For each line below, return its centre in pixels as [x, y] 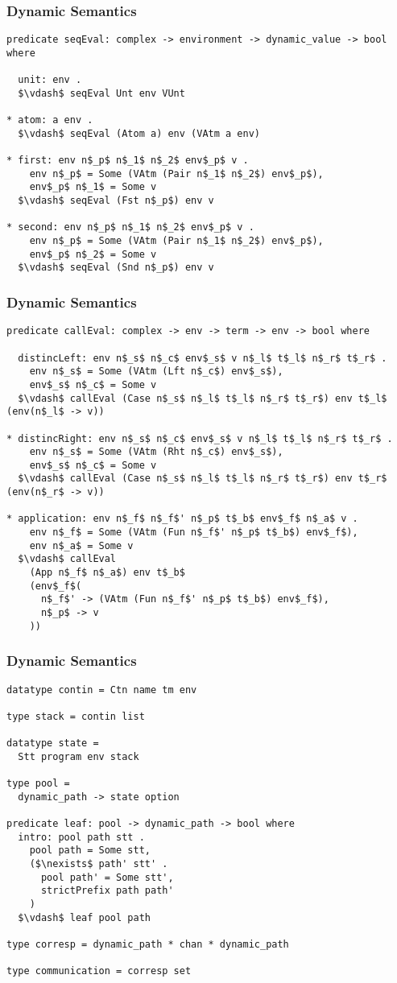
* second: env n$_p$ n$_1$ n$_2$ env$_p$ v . [130, 227]
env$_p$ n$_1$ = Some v [93, 187]
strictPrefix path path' [107, 891]
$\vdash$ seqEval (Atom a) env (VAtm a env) [139, 133]
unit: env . [50, 80]
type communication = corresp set [99, 971]
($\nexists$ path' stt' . [99, 864]
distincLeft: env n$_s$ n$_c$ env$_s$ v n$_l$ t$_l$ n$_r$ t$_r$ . [203, 358]
